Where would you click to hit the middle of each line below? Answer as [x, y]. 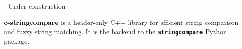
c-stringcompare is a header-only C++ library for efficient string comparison [121, 22]
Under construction [37, 6]
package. [17, 41]
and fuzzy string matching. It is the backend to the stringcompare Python [115, 31]
